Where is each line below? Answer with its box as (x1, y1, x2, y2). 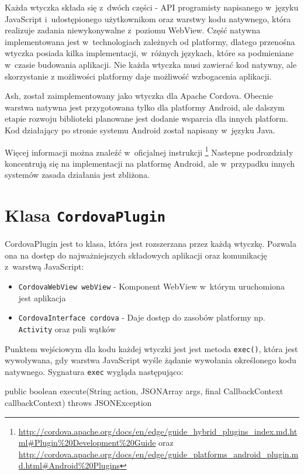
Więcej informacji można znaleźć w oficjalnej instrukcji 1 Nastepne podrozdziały (5, 144, 293, 158)
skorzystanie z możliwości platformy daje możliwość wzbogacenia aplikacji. (5, 70, 272, 82)
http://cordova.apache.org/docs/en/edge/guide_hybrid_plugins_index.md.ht (18, 425, 298, 437)
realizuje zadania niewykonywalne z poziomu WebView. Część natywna (5, 24, 261, 36)
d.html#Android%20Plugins (18, 459, 120, 471)
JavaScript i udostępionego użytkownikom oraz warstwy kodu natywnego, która (5, 12, 291, 25)
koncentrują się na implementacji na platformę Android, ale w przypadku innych (5, 157, 295, 169)
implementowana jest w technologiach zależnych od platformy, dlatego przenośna (5, 35, 295, 47)
